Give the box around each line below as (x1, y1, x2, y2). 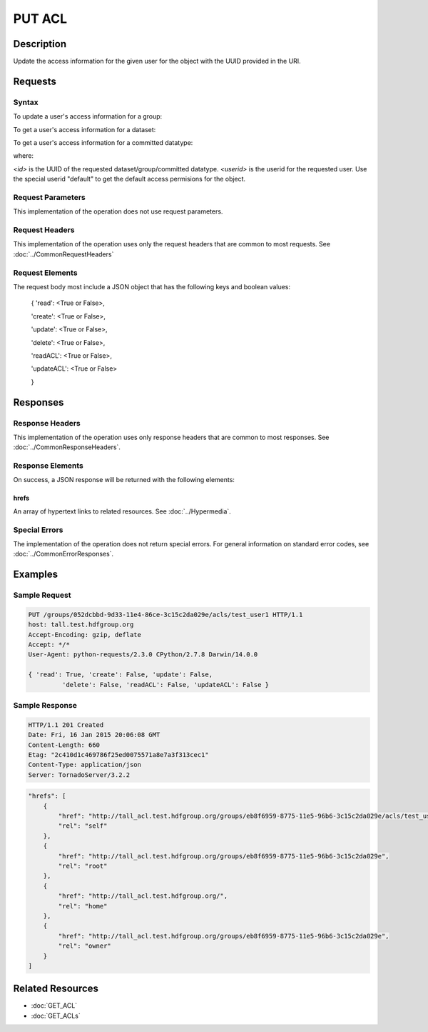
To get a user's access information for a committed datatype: (13, 139, 193, 146)
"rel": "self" (58, 822, 108, 830)
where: (13, 151, 34, 160)
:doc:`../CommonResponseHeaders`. (13, 443, 121, 451)
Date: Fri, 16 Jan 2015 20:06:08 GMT (28, 731, 160, 739)
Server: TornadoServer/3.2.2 (28, 771, 131, 778)
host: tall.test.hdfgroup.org (28, 621, 134, 628)
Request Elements (13, 268, 78, 278)
